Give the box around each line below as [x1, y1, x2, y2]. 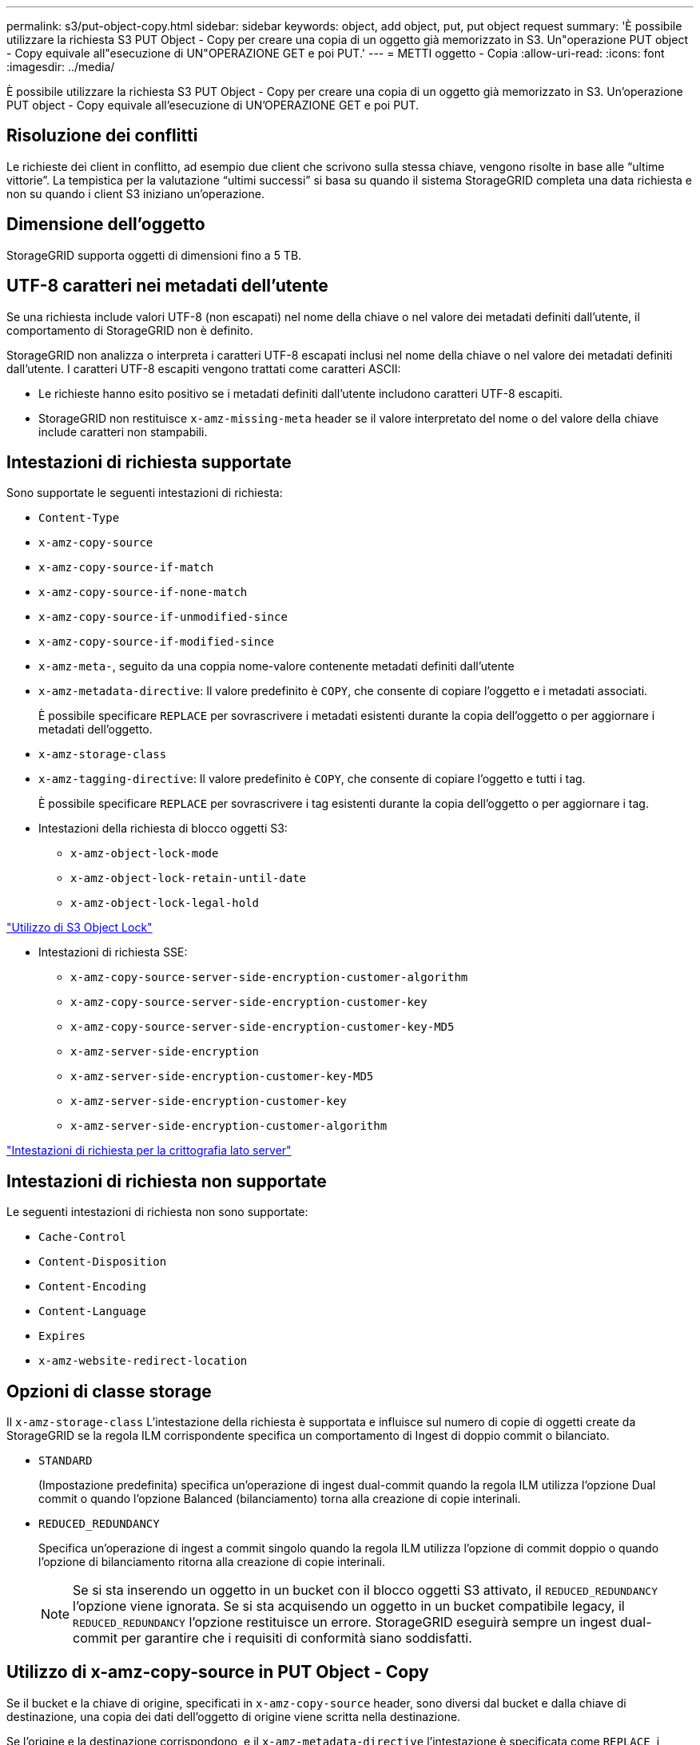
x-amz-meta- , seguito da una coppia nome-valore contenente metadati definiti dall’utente [38, 659, 515, 674]
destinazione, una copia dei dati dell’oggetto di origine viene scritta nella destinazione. [6, 1709, 461, 1723]
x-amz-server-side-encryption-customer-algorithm [70, 1119, 388, 1133]
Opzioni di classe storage [6, 1381, 212, 1401]
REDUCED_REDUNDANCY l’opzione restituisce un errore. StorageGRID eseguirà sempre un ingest [73, 1614, 617, 1631]
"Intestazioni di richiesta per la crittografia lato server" [6, 1143, 292, 1158]
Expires [38, 1330, 86, 1343]
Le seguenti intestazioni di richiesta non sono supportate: [6, 1205, 308, 1219]
